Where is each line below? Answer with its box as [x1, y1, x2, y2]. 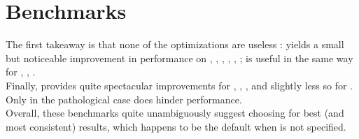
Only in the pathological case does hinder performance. [6, 92, 242, 106]
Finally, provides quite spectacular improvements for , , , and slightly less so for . [6, 78, 353, 92]
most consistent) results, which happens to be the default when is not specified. [6, 119, 346, 133]
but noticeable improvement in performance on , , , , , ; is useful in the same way [6, 50, 353, 65]
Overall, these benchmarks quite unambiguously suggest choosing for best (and [6, 105, 344, 120]
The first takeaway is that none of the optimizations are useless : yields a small [6, 37, 344, 52]
